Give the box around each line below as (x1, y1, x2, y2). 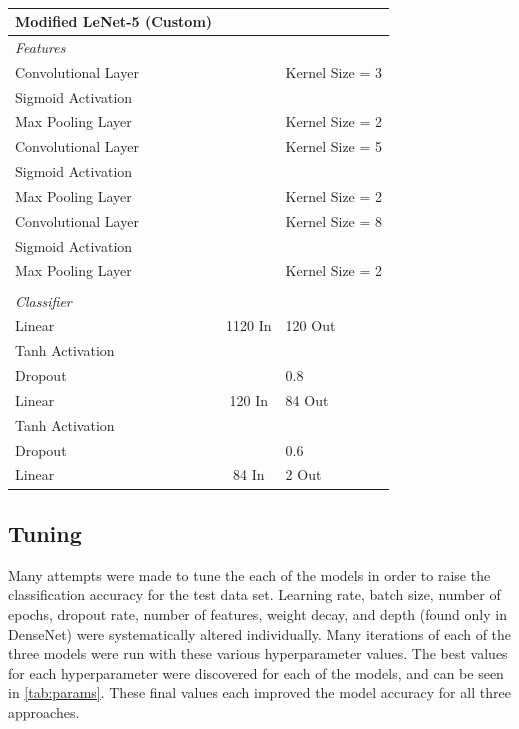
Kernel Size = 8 (285, 210, 383, 231)
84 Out (285, 389, 329, 410)
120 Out (285, 315, 336, 336)
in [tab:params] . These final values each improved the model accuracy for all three (8, 682, 511, 703)
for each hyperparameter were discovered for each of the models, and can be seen (8, 662, 504, 683)
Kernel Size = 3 (285, 61, 383, 82)
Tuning (8, 517, 82, 548)
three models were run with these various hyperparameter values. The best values (8, 643, 508, 664)
